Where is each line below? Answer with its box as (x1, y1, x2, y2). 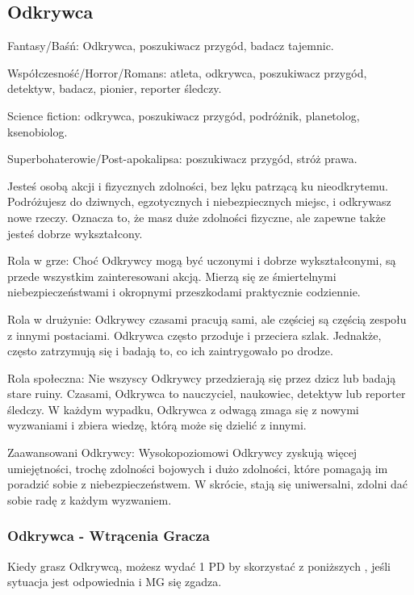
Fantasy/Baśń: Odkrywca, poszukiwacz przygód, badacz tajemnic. (7, 37, 334, 54)
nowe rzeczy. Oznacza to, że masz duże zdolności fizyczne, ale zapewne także (7, 208, 386, 225)
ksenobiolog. (7, 123, 68, 140)
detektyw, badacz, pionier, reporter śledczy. (7, 80, 222, 97)
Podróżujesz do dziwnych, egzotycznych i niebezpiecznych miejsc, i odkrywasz (7, 193, 391, 210)
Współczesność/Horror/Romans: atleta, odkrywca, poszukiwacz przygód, (7, 64, 367, 81)
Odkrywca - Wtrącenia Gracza (7, 526, 210, 546)
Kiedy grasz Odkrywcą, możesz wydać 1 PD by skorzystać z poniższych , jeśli (7, 557, 391, 574)
